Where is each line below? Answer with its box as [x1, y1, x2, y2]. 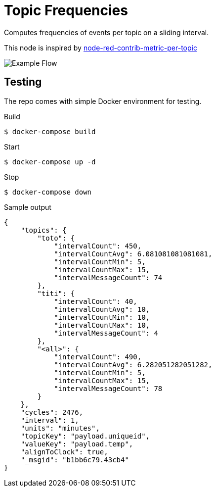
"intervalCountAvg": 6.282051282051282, [54, 360, 213, 369]
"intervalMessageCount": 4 [54, 329, 158, 337]
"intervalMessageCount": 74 [54, 273, 163, 282]
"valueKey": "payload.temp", [20, 440, 133, 448]
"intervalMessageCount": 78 [54, 384, 163, 393]
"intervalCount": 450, [54, 242, 142, 250]
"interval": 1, [20, 416, 79, 424]
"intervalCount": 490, [54, 352, 142, 361]
